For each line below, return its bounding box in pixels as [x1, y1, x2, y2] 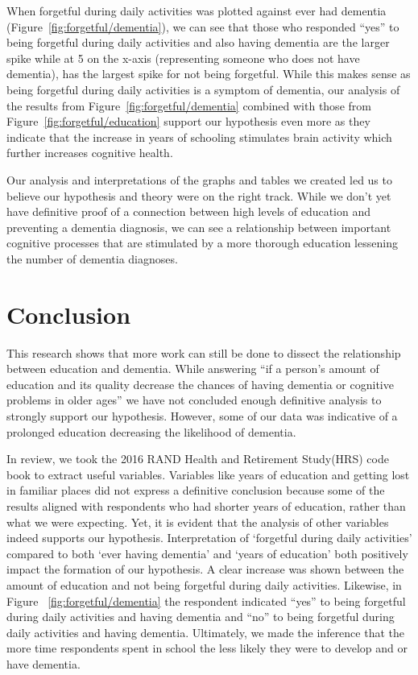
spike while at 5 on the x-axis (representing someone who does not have [6, 49, 360, 66]
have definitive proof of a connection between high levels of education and [6, 203, 371, 220]
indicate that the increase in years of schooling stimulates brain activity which [6, 128, 392, 145]
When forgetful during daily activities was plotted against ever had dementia [6, 2, 387, 19]
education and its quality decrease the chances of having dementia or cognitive [6, 375, 394, 392]
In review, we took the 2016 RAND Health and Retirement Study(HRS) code [6, 450, 389, 467]
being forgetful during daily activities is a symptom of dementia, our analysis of [6, 81, 400, 97]
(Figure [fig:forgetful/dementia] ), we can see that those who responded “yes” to [6, 18, 399, 35]
